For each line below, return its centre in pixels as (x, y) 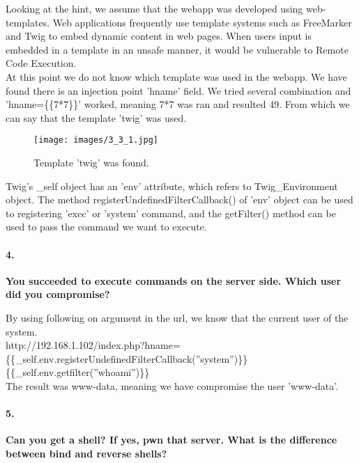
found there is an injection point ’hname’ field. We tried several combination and (178, 90)
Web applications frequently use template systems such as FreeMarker (202, 22)
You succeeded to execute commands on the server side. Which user (174, 280)
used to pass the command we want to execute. (106, 227)
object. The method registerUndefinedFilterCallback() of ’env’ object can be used (179, 199)
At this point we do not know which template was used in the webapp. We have (176, 76)
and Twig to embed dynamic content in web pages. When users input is (159, 36)
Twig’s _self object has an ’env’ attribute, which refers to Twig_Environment (172, 186)
